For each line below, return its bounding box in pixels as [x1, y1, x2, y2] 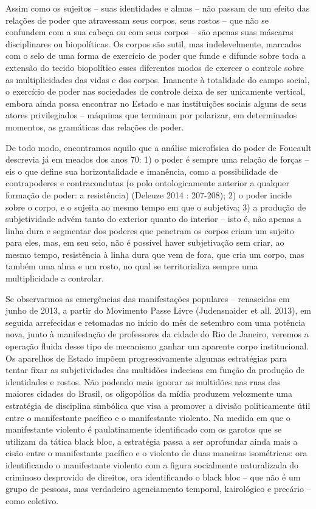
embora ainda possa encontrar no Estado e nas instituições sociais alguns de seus [5, 96, 307, 109]
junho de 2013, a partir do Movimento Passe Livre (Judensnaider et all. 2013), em [5, 304, 312, 317]
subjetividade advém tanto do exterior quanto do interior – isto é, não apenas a [5, 212, 301, 225]
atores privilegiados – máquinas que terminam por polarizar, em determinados [5, 109, 297, 121]
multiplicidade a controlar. [5, 272, 104, 285]
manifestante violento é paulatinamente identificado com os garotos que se [5, 423, 282, 436]
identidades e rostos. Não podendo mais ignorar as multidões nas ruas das [5, 375, 281, 388]
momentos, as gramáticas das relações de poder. [5, 120, 184, 133]
